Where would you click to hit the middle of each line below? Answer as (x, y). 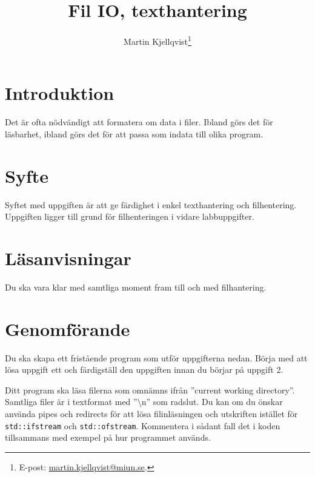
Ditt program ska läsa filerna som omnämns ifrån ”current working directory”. (150, 390)
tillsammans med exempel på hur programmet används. (108, 437)
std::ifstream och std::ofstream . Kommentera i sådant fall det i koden (143, 425)
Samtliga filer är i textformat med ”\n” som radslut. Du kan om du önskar (144, 402)
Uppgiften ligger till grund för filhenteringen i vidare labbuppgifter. (130, 216)
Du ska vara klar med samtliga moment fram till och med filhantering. (136, 287)
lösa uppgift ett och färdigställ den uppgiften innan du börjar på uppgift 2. (144, 370)
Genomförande (68, 328)
